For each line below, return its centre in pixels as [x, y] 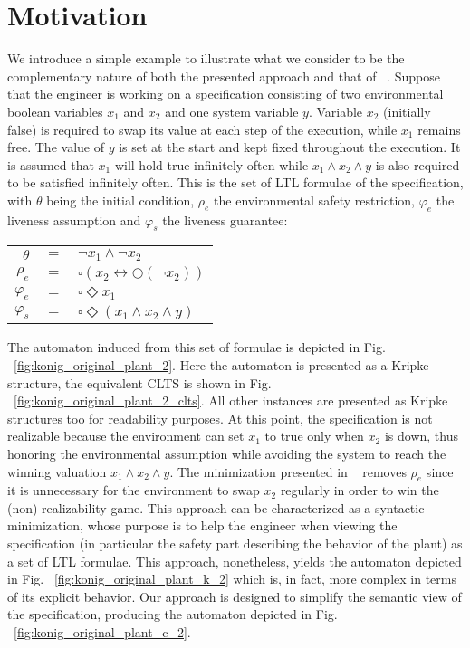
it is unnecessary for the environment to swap [134, 490]
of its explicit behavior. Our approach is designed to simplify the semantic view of [235, 596]
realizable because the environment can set [126, 436]
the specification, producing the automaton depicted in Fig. [173, 614]
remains [439, 129]
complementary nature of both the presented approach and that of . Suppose [224, 76]
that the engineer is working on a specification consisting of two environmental [225, 94]
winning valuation [57, 471]
